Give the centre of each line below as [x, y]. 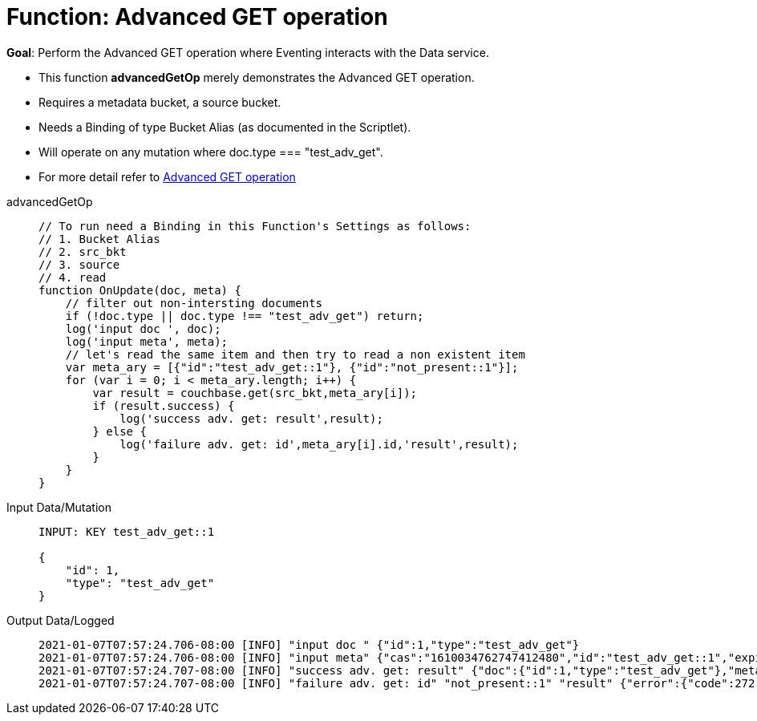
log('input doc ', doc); [143, 328]
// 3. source [79, 264]
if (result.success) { [164, 405]
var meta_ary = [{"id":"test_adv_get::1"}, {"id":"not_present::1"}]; [292, 367]
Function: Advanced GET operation [197, 17]
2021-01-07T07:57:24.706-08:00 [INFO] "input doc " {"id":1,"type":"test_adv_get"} [309, 644]
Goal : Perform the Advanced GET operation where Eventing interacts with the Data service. [248, 52]
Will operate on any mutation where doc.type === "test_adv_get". [211, 152]
